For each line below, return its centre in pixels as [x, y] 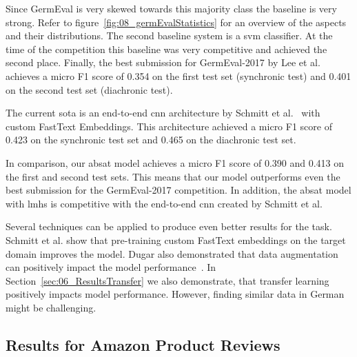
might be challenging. [51, 307]
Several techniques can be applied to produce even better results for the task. [169, 226]
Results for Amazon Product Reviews [143, 344]
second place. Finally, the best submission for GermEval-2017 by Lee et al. [163, 62]
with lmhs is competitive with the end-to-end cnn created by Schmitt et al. [164, 203]
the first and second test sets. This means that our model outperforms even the [173, 176]
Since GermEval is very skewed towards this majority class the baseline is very [171, 8]
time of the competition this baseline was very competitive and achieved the [166, 49]
